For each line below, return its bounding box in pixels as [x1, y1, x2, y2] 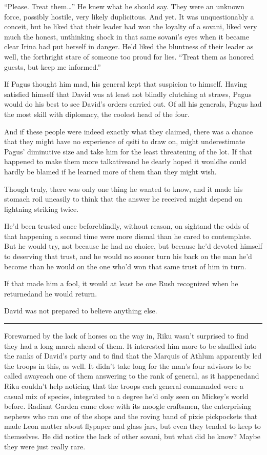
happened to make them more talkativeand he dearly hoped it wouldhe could [4, 156, 247, 167]
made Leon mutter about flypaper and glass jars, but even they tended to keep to [4, 421, 261, 431]
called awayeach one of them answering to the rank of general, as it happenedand [4, 370, 259, 381]
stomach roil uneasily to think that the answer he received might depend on [4, 193, 242, 204]
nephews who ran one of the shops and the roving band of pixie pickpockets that [4, 410, 258, 421]
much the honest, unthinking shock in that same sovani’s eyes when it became [4, 31, 249, 42]
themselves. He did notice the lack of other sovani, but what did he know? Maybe [4, 430, 260, 441]
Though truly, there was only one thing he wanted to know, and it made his [4, 183, 243, 194]
